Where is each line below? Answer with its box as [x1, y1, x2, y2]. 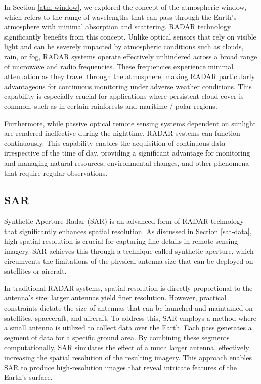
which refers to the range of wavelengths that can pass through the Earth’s [4, 11, 237, 22]
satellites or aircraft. [4, 265, 67, 276]
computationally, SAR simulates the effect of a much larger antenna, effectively [4, 342, 249, 353]
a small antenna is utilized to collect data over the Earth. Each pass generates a [4, 322, 252, 333]
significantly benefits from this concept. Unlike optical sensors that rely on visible [4, 31, 256, 42]
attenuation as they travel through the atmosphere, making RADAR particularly [4, 71, 255, 82]
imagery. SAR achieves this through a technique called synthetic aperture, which [4, 246, 254, 256]
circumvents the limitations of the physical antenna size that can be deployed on [4, 255, 253, 266]
